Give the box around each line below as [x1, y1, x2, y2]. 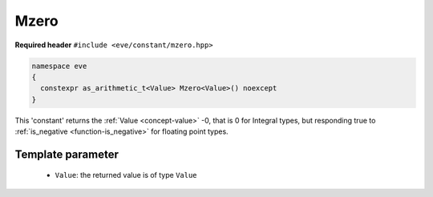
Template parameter [14, 147, 119, 161]
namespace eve [31, 61, 87, 70]
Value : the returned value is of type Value [55, 171, 197, 180]
